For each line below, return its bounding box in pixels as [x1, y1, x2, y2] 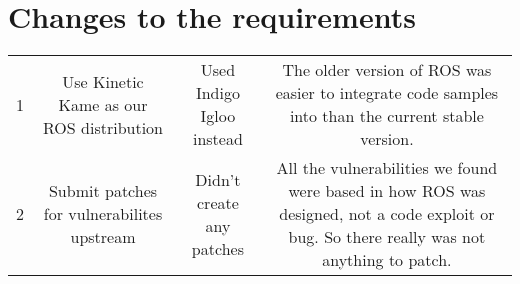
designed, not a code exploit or [279, 202, 495, 226]
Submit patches [48, 179, 158, 203]
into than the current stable [289, 104, 484, 128]
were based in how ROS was [288, 179, 486, 203]
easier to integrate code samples [275, 81, 499, 105]
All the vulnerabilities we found [276, 156, 498, 180]
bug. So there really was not [288, 225, 486, 249]
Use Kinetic [62, 69, 144, 93]
